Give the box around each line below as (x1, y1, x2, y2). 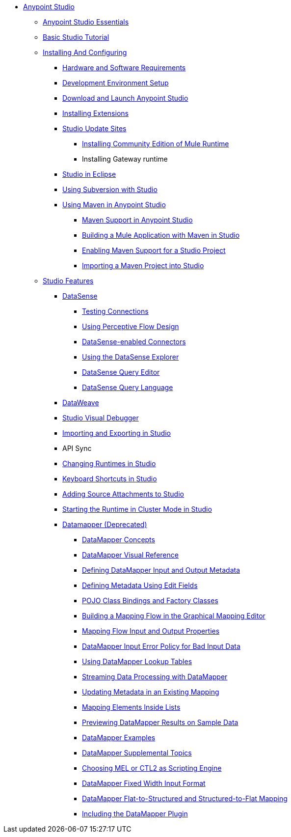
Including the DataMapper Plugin (82, 809, 188, 818)
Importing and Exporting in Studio (62, 429, 171, 437)
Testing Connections (82, 307, 149, 315)
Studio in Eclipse (62, 170, 116, 178)
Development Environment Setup (62, 79, 169, 87)
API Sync (62, 444, 92, 452)
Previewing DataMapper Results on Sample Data (82, 718, 238, 726)
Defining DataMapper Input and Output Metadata (82, 566, 240, 574)
